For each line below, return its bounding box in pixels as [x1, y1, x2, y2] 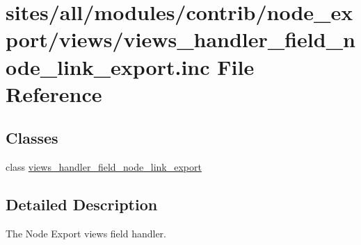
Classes [6, 127, 58, 149]
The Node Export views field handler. [6, 226, 166, 240]
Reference [6, 79, 102, 108]
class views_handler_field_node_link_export [6, 160, 202, 174]
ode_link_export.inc [6, 52, 210, 81]
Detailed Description [6, 194, 158, 215]
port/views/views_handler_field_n [6, 25, 355, 53]
